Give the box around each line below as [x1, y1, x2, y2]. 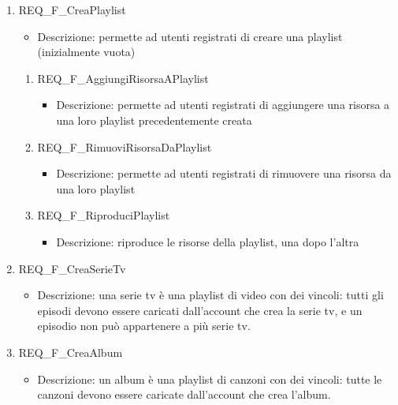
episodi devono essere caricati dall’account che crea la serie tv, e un [37, 302, 363, 318]
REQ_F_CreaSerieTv [18, 260, 126, 276]
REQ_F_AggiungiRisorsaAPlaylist [37, 69, 209, 86]
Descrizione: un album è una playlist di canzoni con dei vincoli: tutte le [37, 370, 382, 387]
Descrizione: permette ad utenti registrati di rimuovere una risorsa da [56, 165, 392, 182]
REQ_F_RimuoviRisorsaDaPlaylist [37, 138, 212, 155]
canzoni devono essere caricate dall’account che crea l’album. [37, 386, 331, 403]
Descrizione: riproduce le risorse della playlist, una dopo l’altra [56, 233, 359, 249]
